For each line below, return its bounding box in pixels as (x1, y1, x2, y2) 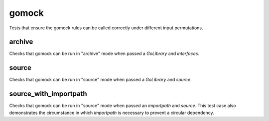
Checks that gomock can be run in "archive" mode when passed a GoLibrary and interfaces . (9, 51, 199, 57)
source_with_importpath (9, 90, 87, 98)
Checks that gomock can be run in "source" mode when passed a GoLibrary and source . (9, 77, 192, 83)
